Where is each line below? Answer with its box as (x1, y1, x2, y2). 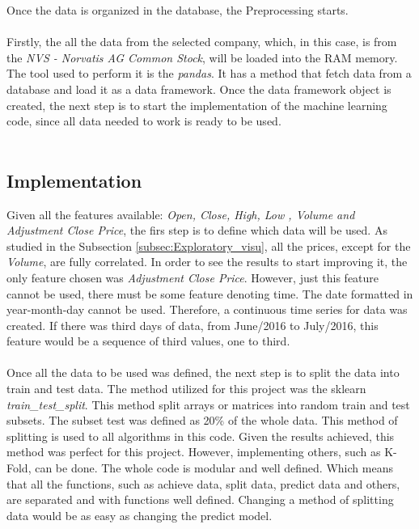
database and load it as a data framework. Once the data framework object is (6, 80, 391, 97)
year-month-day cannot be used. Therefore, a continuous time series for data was (6, 301, 408, 318)
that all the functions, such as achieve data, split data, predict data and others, (6, 475, 400, 492)
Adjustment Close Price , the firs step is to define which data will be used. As (6, 222, 387, 239)
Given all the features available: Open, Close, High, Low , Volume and (6, 205, 355, 222)
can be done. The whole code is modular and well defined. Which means (35, 459, 393, 476)
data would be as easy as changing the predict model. (6, 506, 273, 523)
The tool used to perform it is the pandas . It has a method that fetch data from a (6, 65, 412, 82)
